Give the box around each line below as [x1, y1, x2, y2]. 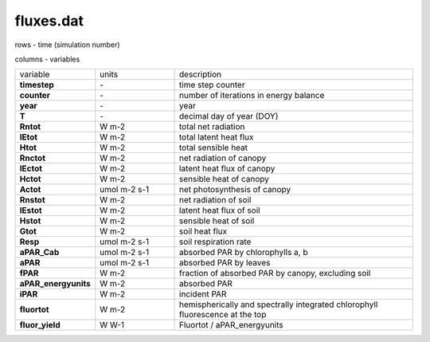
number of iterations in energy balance [179, 90, 325, 101]
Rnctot [19, 152, 45, 163]
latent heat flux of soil [179, 205, 260, 216]
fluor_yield [19, 320, 61, 331]
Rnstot [19, 195, 45, 206]
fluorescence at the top [179, 309, 267, 320]
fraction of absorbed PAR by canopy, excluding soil [179, 268, 371, 279]
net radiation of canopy [179, 152, 267, 163]
